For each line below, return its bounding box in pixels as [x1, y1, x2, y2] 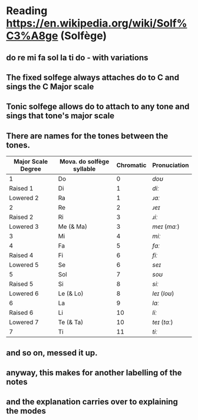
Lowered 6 [9, 289, 39, 298]
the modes [6, 406, 46, 416]
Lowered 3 [9, 222, 39, 231]
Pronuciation [152, 161, 189, 169]
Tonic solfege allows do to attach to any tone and [6, 102, 190, 112]
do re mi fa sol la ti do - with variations [6, 52, 148, 62]
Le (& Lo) [58, 289, 84, 298]
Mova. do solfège [60, 158, 110, 166]
